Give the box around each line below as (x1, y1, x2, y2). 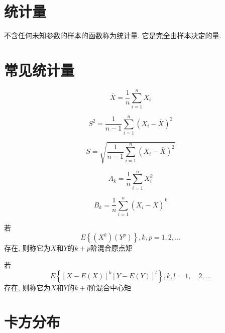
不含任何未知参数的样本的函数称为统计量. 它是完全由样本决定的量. (4, 30, 221, 41)
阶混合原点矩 (90, 243, 133, 253)
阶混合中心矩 (88, 282, 131, 292)
